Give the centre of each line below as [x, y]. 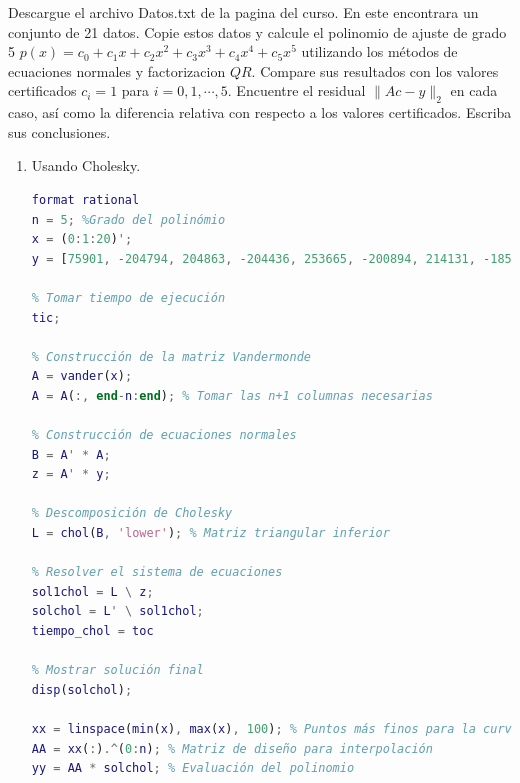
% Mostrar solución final [117, 670]
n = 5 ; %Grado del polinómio [128, 219]
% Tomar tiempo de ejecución [128, 297]
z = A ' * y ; [71, 474]
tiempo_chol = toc [92, 631]
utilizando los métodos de [379, 51]
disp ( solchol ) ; [82, 689]
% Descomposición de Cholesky [132, 513]
